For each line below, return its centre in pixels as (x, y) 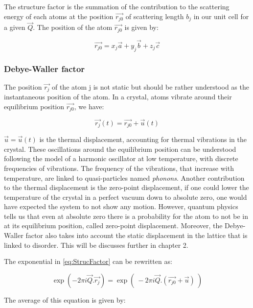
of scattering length (155, 16)
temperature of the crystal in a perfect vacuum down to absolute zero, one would (126, 197)
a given (15, 27)
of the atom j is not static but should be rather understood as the (150, 86)
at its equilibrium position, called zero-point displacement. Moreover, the (113, 225)
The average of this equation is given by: (65, 299)
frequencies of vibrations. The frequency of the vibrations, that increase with (119, 168)
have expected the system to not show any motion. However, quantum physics (121, 206)
